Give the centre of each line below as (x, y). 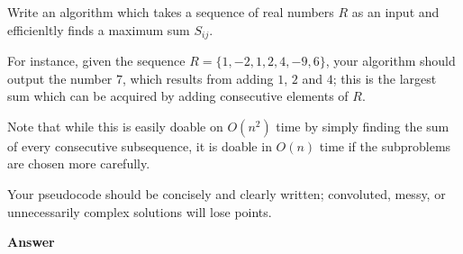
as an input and (395, 12)
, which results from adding (198, 78)
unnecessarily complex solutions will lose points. (140, 211)
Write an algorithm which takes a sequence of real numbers (171, 12)
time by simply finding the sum (363, 126)
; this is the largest (385, 78)
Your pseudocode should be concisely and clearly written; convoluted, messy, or (227, 194)
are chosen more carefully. (79, 163)
